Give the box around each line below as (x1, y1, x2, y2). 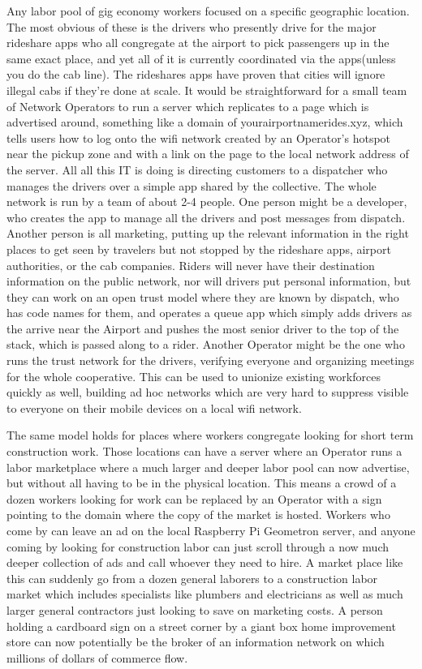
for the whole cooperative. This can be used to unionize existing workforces (6, 367, 381, 384)
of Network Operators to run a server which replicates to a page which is (6, 97, 369, 114)
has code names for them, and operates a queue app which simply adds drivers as (6, 304, 412, 321)
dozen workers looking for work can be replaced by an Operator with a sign (6, 490, 382, 507)
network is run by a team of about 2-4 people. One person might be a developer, (6, 193, 407, 210)
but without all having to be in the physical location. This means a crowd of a (6, 474, 397, 491)
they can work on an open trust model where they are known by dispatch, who (6, 288, 399, 305)
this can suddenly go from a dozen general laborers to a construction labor (6, 569, 378, 586)
